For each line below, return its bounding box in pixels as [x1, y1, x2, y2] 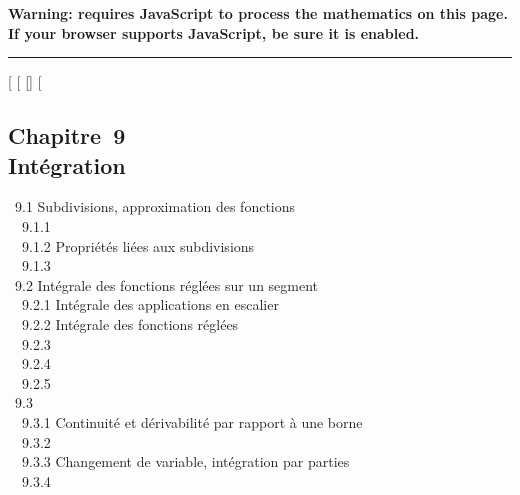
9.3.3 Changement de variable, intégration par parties [21, 451, 350, 472]
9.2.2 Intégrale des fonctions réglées [21, 313, 239, 334]
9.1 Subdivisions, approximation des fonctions [14, 196, 296, 217]
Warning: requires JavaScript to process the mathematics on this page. [8, 3, 508, 23]
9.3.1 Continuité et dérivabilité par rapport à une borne [21, 411, 363, 432]
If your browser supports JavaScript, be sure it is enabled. [8, 22, 420, 43]
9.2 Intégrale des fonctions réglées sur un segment [14, 274, 319, 295]
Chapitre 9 [8, 120, 126, 151]
